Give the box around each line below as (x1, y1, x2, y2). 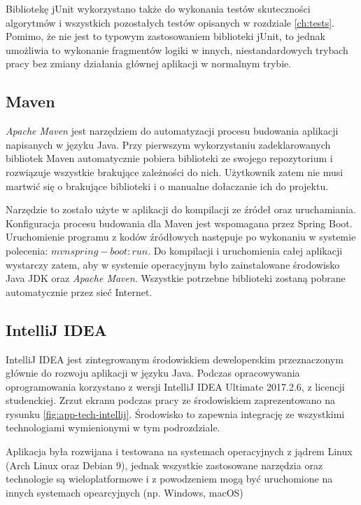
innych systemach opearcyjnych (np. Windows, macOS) (6, 485, 243, 499)
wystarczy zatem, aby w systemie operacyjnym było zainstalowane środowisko (6, 257, 340, 271)
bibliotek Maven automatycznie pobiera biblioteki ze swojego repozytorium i (6, 151, 333, 166)
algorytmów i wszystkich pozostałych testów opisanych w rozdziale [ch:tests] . (6, 15, 335, 29)
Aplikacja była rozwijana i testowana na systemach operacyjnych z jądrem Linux (6, 444, 353, 459)
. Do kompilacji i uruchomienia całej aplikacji (148, 243, 343, 257)
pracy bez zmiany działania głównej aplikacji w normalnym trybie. (6, 56, 292, 71)
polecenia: (6, 243, 48, 257)
